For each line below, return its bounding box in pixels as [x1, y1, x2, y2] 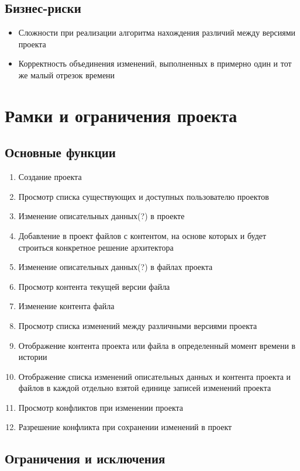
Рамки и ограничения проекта [5, 103, 237, 127]
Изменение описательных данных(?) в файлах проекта [18, 261, 213, 273]
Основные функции [5, 143, 116, 161]
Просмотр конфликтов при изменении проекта [18, 401, 184, 413]
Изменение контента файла [18, 300, 115, 312]
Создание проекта [18, 171, 82, 183]
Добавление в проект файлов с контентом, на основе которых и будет [18, 229, 267, 241]
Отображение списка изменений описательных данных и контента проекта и [18, 370, 291, 382]
